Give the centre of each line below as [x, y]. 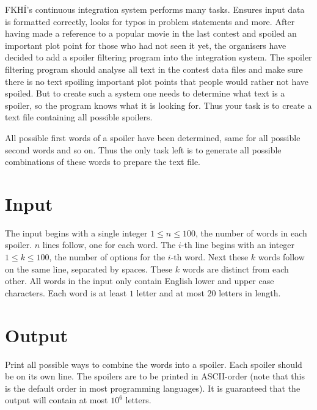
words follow [281, 257]
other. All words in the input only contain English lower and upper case [140, 281]
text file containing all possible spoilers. [79, 117]
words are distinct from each [235, 269]
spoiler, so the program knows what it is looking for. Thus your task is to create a [158, 105]
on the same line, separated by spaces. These [89, 269]
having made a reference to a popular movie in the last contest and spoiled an [151, 33]
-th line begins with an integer [238, 245]
